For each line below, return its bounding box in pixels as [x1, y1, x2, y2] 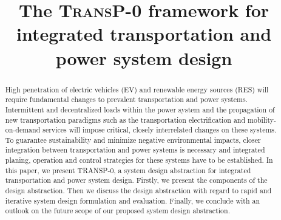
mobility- [248, 114, 276, 125]
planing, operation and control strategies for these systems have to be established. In [5, 155, 273, 165]
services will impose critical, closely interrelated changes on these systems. [42, 125, 277, 135]
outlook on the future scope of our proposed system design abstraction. [5, 205, 230, 216]
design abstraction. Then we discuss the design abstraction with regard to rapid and [5, 185, 272, 196]
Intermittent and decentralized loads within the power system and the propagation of [5, 104, 275, 114]
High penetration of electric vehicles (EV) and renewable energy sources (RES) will [5, 84, 269, 94]
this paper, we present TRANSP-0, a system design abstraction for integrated [5, 165, 251, 175]
